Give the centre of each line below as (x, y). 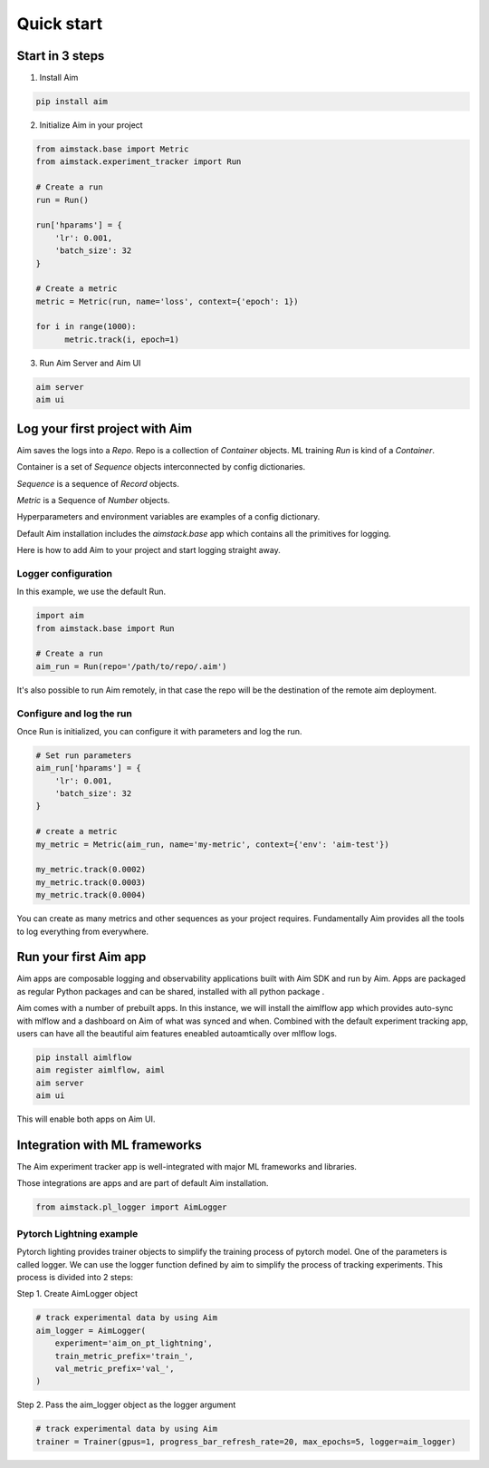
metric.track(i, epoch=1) (122, 339)
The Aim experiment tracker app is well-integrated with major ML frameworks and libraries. (187, 1167)
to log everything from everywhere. (83, 931)
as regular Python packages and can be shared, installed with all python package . (171, 991)
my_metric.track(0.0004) (91, 895)
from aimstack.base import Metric (112, 149)
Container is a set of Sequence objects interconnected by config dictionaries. (161, 467)
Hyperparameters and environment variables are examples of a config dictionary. (168, 517)
